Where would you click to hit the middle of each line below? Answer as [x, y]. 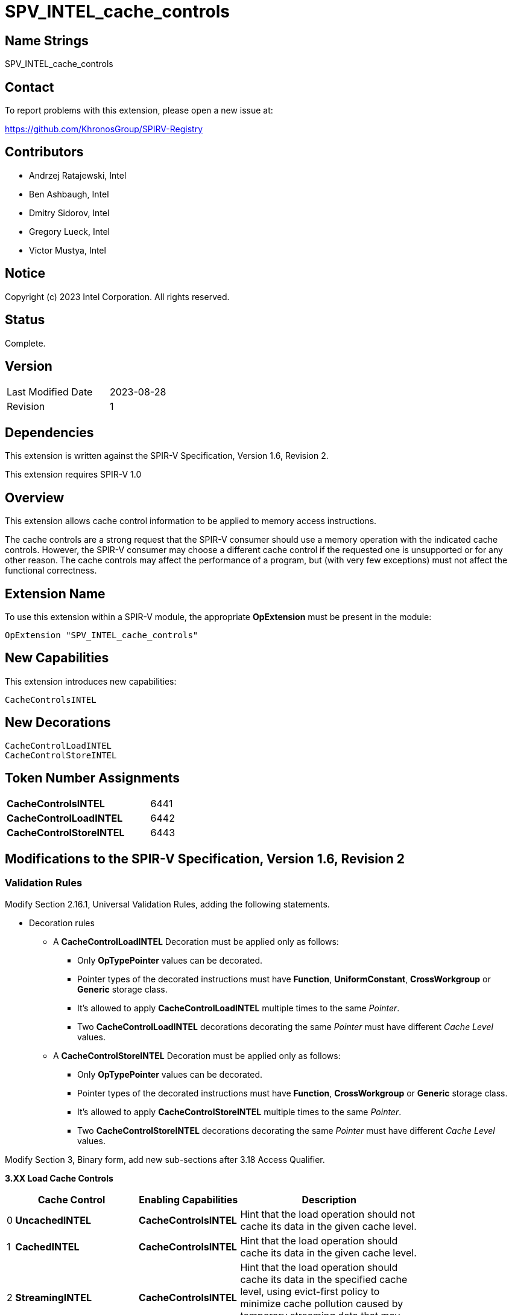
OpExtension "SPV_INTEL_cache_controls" [102, 635]
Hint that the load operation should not [328, 1214]
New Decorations [58, 723]
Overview [35, 498]
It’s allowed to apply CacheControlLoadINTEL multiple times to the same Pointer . [239, 1008]
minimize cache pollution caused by [322, 1303]
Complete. [25, 343]
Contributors [44, 152]
